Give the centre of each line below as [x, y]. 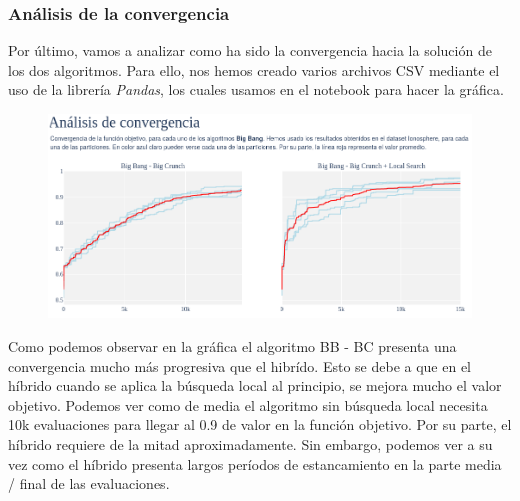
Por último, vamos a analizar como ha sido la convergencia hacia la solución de [250, 50]
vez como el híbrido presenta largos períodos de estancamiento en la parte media [255, 463]
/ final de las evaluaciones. [89, 483]
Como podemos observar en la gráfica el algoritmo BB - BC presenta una [232, 346]
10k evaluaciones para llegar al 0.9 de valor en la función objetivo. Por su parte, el [260, 424]
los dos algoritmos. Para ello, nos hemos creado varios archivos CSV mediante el [254, 69]
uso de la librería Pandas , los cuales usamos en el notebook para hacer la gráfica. [256, 89]
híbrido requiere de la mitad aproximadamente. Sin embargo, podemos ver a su [250, 444]
